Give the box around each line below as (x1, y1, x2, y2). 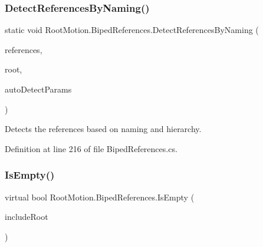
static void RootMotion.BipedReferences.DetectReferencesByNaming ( (5, 24, 259, 36)
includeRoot (5, 210, 48, 223)
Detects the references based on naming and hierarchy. (5, 123, 202, 135)
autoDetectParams (5, 83, 72, 95)
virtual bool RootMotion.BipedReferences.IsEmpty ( (5, 190, 195, 203)
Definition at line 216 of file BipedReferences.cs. (5, 142, 177, 154)
